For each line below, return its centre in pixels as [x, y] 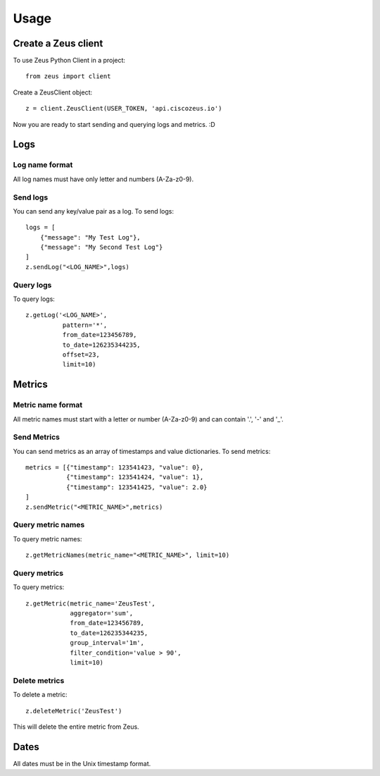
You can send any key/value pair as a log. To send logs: [94, 211]
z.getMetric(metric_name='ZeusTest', [91, 603]
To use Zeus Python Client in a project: [69, 61]
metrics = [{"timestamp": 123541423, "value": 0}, [115, 468]
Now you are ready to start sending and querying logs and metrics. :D [114, 124]
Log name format [43, 165]
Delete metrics [39, 680]
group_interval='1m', [107, 643]
